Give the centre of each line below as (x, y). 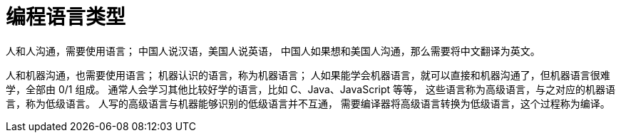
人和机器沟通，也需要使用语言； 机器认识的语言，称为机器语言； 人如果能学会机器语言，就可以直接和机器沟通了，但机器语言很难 (308, 75)
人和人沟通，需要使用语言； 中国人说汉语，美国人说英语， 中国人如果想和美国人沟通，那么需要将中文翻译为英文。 (273, 51)
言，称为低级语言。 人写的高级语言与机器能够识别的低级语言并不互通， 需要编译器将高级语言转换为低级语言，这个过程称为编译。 (308, 103)
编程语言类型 (66, 17)
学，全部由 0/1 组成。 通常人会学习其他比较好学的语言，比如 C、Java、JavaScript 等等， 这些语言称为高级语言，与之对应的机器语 (310, 89)
